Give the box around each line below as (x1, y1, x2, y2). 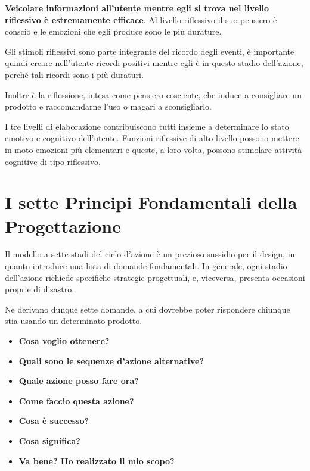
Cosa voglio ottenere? (18, 335, 110, 347)
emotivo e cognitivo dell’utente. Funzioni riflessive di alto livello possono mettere (5, 132, 299, 144)
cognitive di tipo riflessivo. (5, 155, 101, 167)
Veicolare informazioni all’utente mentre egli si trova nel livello (5, 2, 269, 14)
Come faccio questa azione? (18, 394, 134, 407)
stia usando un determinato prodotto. (5, 314, 142, 327)
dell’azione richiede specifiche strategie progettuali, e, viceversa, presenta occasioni (5, 271, 305, 283)
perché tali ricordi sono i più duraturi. (5, 68, 144, 80)
